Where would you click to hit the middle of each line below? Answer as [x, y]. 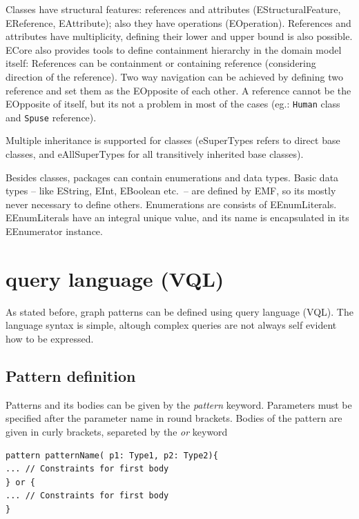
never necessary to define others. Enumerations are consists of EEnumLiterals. [171, 204]
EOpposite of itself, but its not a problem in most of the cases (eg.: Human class [173, 104]
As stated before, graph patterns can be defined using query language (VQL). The [179, 311]
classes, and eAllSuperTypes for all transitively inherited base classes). [155, 154]
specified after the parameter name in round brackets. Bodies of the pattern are [174, 418]
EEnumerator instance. [54, 231]
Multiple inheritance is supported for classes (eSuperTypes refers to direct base [173, 140]
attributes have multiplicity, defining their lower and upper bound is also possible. [179, 36]
